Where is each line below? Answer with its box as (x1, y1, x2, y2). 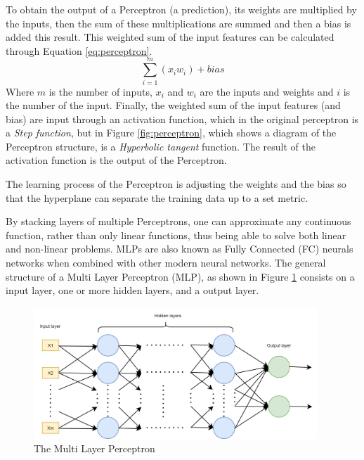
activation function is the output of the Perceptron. (6, 153, 227, 167)
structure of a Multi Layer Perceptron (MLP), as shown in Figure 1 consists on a (6, 269, 355, 283)
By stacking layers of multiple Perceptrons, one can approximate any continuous (6, 214, 351, 229)
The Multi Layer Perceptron (34, 441, 155, 456)
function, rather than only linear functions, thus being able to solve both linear (6, 227, 346, 242)
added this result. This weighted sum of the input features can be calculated (6, 30, 334, 44)
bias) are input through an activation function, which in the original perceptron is (6, 111, 359, 126)
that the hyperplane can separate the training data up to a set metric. (6, 190, 308, 205)
